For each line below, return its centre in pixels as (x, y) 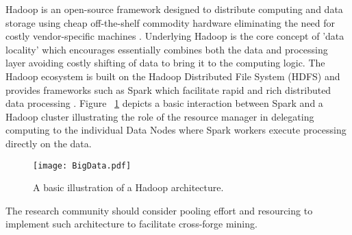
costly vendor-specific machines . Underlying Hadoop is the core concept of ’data (175, 36)
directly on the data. (49, 143)
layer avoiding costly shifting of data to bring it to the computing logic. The (165, 63)
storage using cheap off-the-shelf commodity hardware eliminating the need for (171, 22)
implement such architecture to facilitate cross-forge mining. (131, 224)
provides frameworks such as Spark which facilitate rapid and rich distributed (168, 89)
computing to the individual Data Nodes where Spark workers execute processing (176, 130)
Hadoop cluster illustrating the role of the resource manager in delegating (160, 116)
